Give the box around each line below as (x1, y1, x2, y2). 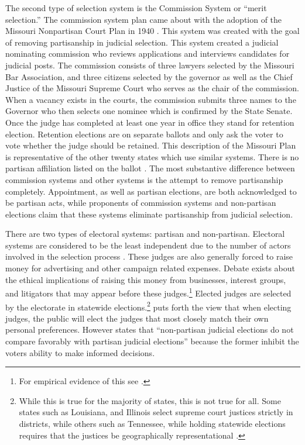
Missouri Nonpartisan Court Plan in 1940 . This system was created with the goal (5, 25, 300, 37)
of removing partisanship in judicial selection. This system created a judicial (5, 36, 279, 48)
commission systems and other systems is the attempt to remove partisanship (5, 173, 283, 185)
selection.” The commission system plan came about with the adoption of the (5, 13, 282, 25)
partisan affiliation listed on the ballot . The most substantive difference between (5, 162, 295, 174)
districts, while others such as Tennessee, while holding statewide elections (19, 417, 286, 429)
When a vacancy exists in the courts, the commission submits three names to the (5, 93, 296, 105)
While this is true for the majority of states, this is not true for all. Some (19, 394, 281, 406)
